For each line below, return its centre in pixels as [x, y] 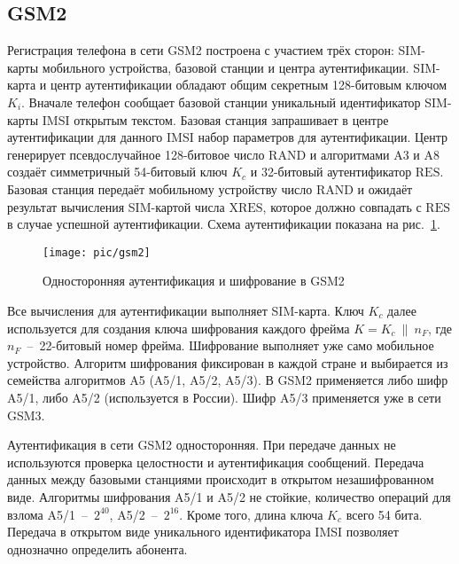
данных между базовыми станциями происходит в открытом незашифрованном [221, 479]
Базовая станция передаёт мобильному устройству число [160, 188]
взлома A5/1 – [47, 514]
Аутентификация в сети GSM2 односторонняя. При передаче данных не [202, 445]
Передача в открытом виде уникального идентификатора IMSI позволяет [203, 532]
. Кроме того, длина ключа [251, 514]
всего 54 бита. [384, 514]
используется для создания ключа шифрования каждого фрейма [179, 328]
